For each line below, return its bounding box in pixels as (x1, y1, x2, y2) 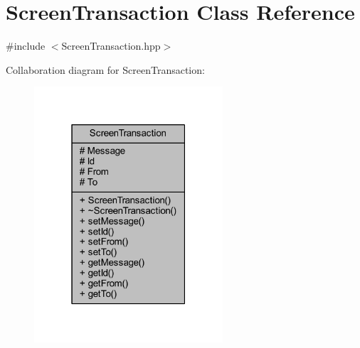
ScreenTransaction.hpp (61, 38, 161, 53)
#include (6, 38, 46, 53)
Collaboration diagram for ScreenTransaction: (6, 62, 205, 77)
